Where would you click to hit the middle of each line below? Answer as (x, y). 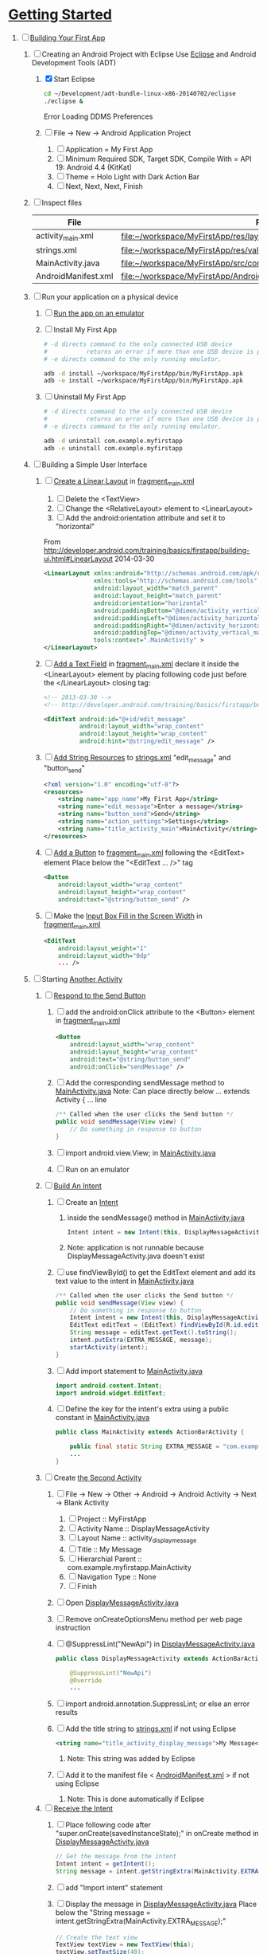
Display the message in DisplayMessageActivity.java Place (161, 1904)
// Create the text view (96, 1937)
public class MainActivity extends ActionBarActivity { (150, 1432)
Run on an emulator (97, 1169)
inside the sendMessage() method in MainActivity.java (156, 1218)
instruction (73, 1627)
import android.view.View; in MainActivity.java (141, 1152)
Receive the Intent (83, 1809)
